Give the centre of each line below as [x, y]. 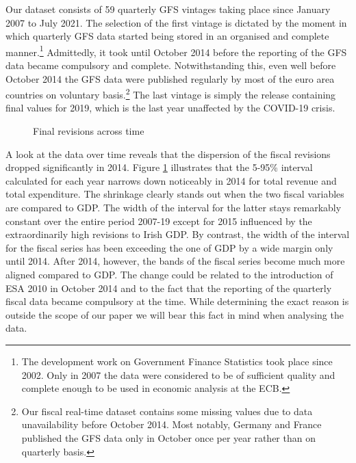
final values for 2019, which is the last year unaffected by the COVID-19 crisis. [170, 108]
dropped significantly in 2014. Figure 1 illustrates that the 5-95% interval [159, 167]
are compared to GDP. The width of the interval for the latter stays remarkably [174, 208]
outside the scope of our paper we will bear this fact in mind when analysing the [175, 314]
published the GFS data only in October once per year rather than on [168, 437]
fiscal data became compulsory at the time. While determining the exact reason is [177, 301]
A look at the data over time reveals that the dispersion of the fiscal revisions [168, 154]
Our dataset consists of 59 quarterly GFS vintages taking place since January [168, 9]
